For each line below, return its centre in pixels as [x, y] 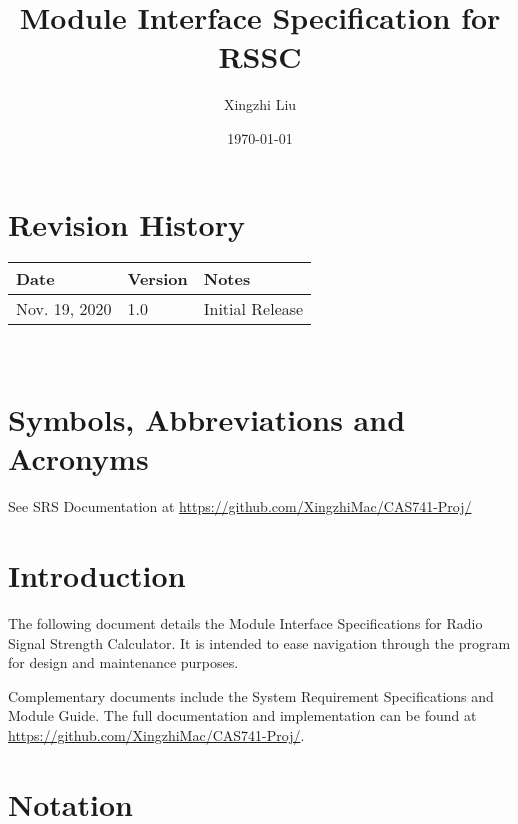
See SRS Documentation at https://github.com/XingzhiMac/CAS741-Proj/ [240, 506]
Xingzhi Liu [260, 104]
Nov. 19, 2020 [64, 309]
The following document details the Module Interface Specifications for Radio [245, 623]
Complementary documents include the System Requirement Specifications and [251, 695]
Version [157, 279]
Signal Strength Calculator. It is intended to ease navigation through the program [259, 642]
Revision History [126, 223]
